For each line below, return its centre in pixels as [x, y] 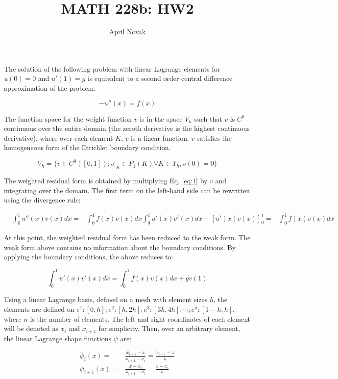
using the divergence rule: [42, 200]
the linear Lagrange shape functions [58, 338]
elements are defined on [39, 309]
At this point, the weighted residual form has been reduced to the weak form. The [127, 238]
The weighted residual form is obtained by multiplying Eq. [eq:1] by [106, 181]
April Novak [127, 32]
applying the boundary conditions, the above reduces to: [89, 257]
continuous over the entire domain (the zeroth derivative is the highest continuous [127, 128]
